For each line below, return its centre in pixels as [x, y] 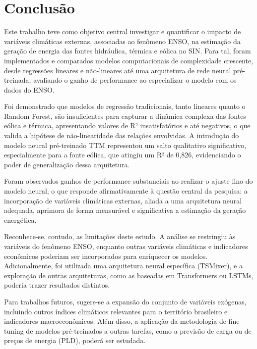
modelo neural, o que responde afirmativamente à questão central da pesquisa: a [126, 191]
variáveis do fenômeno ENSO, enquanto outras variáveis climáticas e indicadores [126, 246]
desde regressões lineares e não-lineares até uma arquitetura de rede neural [118, 70]
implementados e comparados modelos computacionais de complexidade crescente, [129, 60]
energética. [20, 220]
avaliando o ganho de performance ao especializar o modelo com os [135, 80]
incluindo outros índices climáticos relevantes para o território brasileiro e [116, 311]
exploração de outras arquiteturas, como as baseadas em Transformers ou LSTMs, [129, 275]
